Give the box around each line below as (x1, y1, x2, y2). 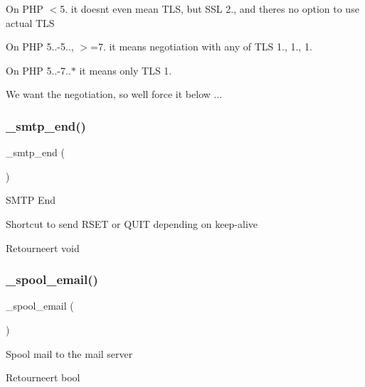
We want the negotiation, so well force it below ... (6, 87, 223, 102)
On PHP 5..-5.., (6, 39, 74, 54)
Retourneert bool (6, 370, 80, 385)
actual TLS (6, 15, 55, 30)
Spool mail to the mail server (6, 346, 133, 361)
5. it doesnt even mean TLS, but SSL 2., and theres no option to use (60, 1, 359, 16)
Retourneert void (6, 240, 80, 255)
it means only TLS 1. (79, 62, 172, 77)
